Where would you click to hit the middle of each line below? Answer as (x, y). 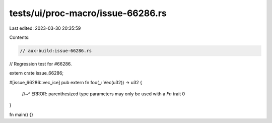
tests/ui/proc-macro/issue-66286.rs (88, 13)
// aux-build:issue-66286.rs (56, 51)
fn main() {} (21, 114)
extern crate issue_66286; (37, 73)
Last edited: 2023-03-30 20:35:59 (45, 28)
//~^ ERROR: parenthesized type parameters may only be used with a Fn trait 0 (104, 94)
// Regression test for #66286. (41, 64)
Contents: (19, 37)
